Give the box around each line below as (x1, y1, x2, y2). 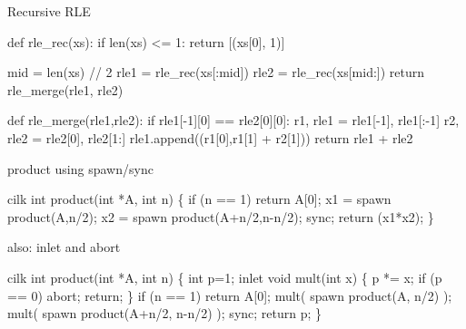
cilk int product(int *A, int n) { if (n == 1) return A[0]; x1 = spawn (7, 189, 392, 208)
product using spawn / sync (7, 159, 154, 178)
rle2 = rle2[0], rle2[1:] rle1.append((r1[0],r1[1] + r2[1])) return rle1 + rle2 (7, 128, 413, 147)
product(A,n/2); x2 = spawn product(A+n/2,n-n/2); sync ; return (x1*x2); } (7, 207, 434, 226)
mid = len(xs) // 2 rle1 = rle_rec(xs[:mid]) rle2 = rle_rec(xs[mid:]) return (7, 63, 425, 82)
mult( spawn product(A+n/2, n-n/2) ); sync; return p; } (7, 304, 322, 323)
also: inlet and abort (7, 237, 121, 256)
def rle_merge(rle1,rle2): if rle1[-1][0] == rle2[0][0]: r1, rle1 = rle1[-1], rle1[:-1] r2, (7, 111, 460, 130)
